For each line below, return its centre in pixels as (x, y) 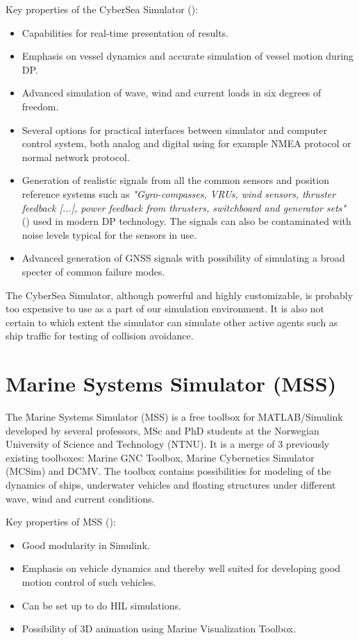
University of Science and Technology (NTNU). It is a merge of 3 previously (168, 444)
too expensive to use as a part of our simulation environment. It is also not (165, 309)
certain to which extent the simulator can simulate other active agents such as (172, 322)
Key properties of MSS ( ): (61, 522)
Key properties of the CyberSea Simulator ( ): (102, 9)
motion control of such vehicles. (89, 581)
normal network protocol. (76, 157)
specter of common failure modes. (93, 271)
